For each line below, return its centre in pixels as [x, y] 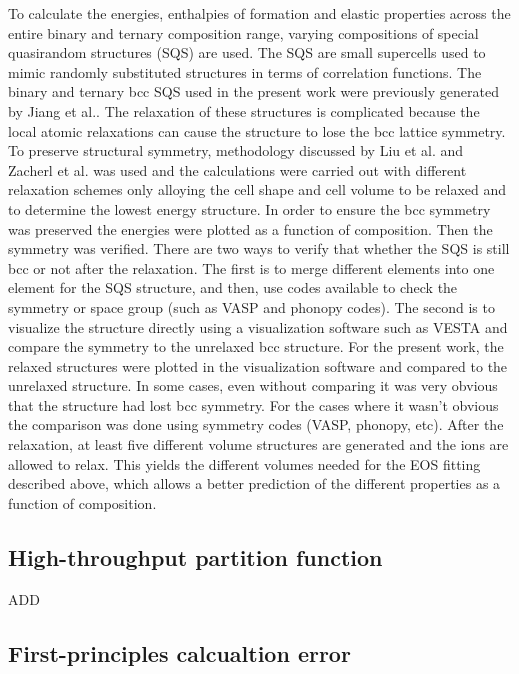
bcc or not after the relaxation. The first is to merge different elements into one [251, 267]
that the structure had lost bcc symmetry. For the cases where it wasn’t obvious [253, 404]
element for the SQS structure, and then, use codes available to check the [233, 287]
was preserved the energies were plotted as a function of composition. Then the [250, 228]
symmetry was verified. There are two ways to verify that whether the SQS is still [259, 248]
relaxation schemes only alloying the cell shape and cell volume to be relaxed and [257, 189]
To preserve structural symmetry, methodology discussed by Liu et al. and [236, 150]
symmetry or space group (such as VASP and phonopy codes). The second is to [251, 306]
